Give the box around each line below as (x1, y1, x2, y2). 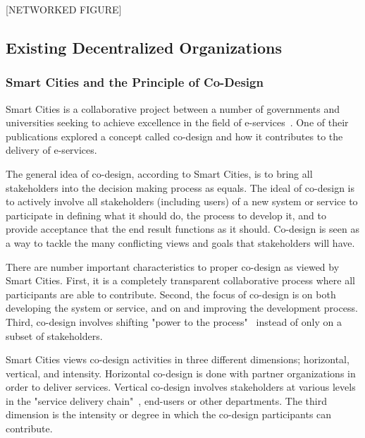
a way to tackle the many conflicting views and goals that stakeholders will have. (6, 235, 355, 250)
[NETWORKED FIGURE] (6, 2, 122, 16)
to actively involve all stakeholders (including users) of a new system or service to (6, 194, 358, 209)
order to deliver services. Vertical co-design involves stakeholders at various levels (6, 379, 356, 394)
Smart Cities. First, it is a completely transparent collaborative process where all (6, 273, 355, 288)
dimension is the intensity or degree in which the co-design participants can (6, 407, 332, 422)
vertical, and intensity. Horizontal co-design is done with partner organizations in (6, 365, 356, 380)
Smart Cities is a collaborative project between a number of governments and (6, 101, 340, 116)
